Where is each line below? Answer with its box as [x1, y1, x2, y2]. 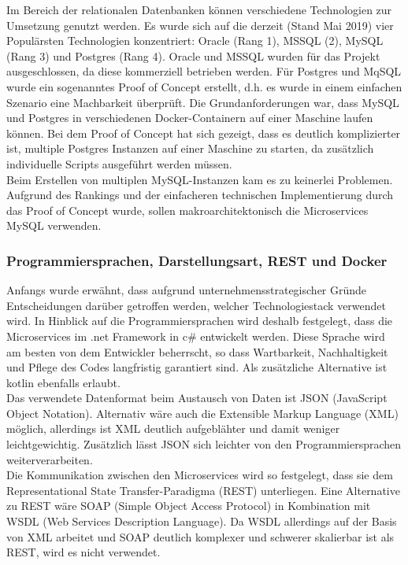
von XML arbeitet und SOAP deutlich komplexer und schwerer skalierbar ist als [6, 528, 395, 545]
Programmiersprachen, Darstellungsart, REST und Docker [6, 250, 388, 270]
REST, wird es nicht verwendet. [6, 544, 161, 560]
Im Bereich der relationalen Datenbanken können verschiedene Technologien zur [6, 2, 392, 17]
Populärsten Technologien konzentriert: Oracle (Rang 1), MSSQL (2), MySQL [6, 32, 384, 49]
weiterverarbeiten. [6, 451, 93, 467]
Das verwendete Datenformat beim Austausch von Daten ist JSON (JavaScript [6, 390, 388, 406]
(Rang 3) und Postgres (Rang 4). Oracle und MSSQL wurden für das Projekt [6, 47, 380, 64]
